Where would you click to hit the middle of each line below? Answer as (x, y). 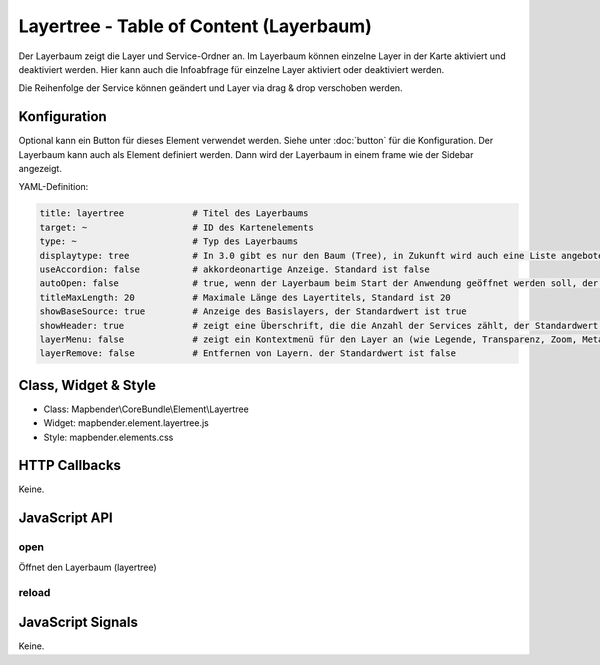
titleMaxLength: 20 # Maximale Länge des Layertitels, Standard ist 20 (245, 297)
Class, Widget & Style (87, 385)
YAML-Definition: (53, 187)
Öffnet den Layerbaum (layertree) (87, 567)
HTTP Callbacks (70, 465)
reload (34, 593)
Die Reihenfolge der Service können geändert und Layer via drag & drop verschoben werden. (211, 88)
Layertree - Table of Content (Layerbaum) (195, 26)
